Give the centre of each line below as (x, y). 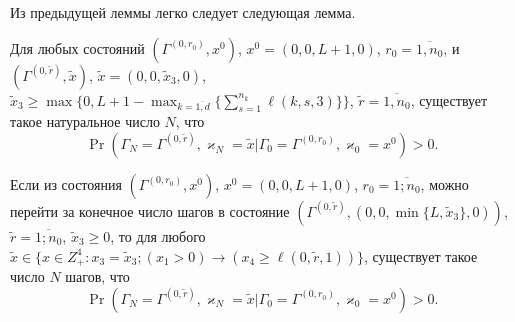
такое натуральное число (85, 121)
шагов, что (97, 276)
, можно (444, 183)
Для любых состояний (77, 47)
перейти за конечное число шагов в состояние (150, 210)
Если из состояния (66, 183)
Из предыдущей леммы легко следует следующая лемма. (183, 12)
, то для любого (158, 235)
